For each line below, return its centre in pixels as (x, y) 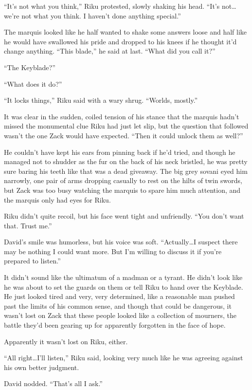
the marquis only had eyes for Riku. (57, 199)
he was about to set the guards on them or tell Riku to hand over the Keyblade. (124, 287)
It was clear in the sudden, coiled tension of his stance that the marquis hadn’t (122, 116)
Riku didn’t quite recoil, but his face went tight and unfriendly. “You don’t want (124, 216)
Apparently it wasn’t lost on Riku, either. (66, 341)
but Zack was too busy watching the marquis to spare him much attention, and (122, 190)
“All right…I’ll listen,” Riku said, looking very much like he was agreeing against (124, 358)
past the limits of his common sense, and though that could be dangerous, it (118, 306)
